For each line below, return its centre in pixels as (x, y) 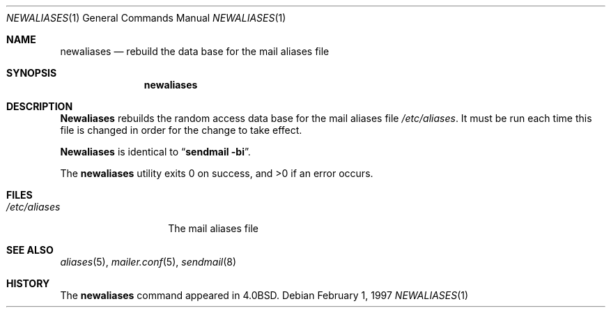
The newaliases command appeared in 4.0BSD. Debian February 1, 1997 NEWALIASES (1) (264, 295)
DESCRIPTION (40, 106)
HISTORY (28, 283)
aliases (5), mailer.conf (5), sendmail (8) (148, 262)
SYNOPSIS (32, 73)
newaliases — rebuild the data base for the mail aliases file (195, 51)
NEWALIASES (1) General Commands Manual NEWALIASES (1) (146, 18)
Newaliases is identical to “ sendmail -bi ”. (155, 152)
